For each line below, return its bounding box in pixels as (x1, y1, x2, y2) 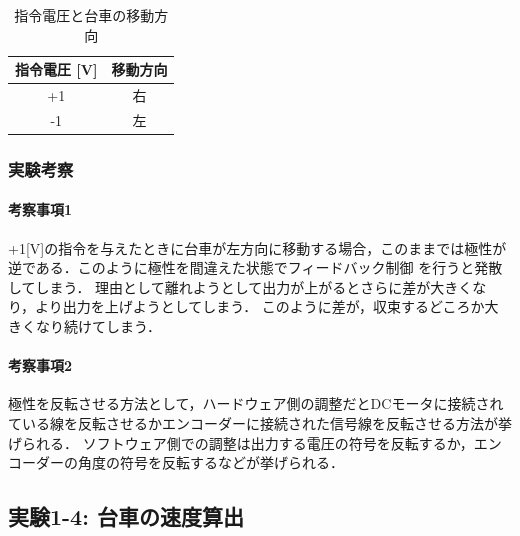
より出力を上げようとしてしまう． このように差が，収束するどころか (35, 296, 485, 317)
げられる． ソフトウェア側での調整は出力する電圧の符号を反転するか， (8, 432, 474, 453)
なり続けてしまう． (35, 315, 161, 336)
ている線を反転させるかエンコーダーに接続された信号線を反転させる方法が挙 (8, 412, 512, 433)
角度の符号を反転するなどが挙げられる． (77, 452, 344, 473)
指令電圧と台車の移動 (14, 5, 155, 25)
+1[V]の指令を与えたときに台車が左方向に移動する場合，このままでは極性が (8, 237, 507, 258)
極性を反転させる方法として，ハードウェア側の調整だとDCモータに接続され (8, 393, 504, 414)
